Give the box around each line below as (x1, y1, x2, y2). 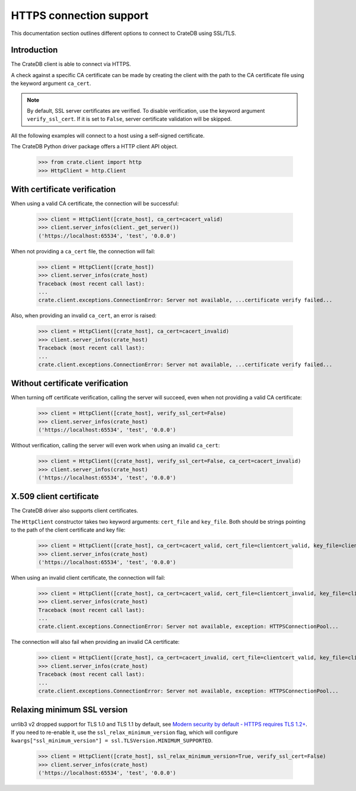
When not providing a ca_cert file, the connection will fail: (11, 247, 155, 255)
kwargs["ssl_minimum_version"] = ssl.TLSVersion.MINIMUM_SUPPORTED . (11, 737, 213, 744)
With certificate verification (11, 184, 116, 194)
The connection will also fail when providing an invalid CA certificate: (11, 638, 180, 646)
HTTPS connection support (11, 9, 148, 22)
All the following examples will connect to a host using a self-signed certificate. (11, 132, 205, 139)
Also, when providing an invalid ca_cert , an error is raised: (11, 312, 157, 319)
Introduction (11, 45, 58, 55)
